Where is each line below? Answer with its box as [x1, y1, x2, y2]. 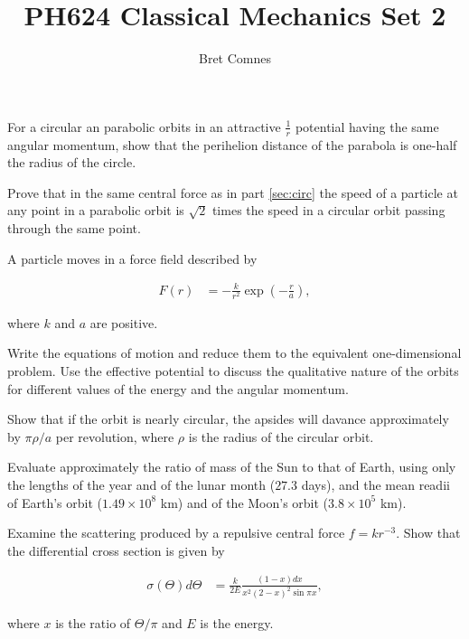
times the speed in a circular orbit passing [211, 201, 446, 220]
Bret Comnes [198, 49, 271, 68]
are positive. [89, 313, 158, 332]
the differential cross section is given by [7, 540, 225, 559]
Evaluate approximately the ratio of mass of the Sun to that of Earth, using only [7, 457, 456, 476]
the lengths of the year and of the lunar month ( [7, 475, 276, 493]
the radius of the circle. [7, 153, 136, 172]
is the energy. [200, 613, 274, 632]
